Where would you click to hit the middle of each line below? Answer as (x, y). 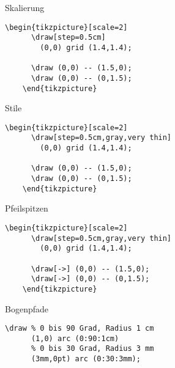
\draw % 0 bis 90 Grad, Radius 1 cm (80, 329)
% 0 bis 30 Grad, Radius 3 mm (92, 349)
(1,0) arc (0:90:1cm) (75, 338)
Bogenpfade (27, 308)
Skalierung (25, 7)
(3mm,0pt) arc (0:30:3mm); (86, 359)
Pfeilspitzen (27, 208)
